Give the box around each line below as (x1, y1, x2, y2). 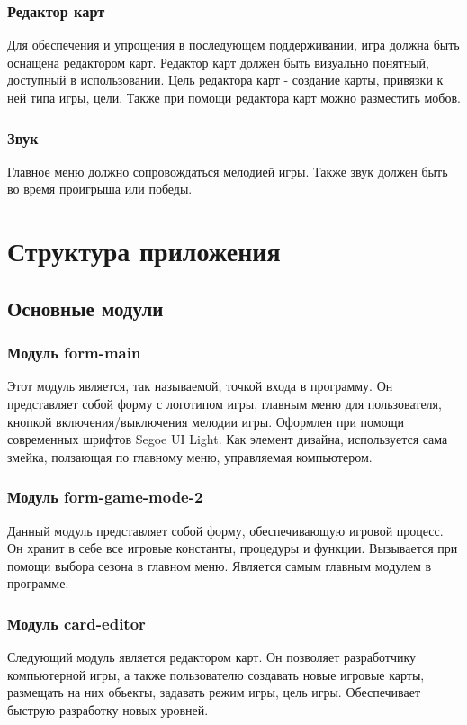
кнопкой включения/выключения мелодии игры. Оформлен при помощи (7, 412, 404, 430)
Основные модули (7, 294, 164, 322)
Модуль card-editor (7, 612, 146, 634)
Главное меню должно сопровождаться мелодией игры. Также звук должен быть (7, 161, 448, 180)
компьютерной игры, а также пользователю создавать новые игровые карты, (7, 665, 425, 684)
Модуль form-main (7, 341, 141, 364)
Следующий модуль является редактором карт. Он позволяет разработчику (7, 648, 417, 666)
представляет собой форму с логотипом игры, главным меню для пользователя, (7, 394, 442, 412)
